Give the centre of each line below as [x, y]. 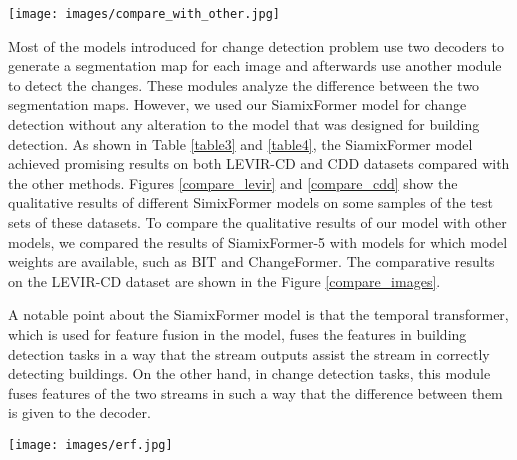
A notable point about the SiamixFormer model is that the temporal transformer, [258, 314]
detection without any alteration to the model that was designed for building [244, 124]
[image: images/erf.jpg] [90, 444]
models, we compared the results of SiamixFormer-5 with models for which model [258, 241]
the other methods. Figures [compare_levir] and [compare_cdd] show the [233, 182]
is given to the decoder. [79, 412]
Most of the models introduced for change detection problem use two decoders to [256, 45]
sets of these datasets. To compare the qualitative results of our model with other [257, 222]
